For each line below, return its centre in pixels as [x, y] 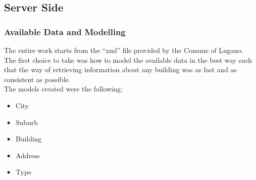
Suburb [27, 122]
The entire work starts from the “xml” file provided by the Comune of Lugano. [124, 50]
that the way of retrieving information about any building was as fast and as [120, 69]
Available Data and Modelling [65, 31]
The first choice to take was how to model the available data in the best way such [128, 60]
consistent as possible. [37, 79]
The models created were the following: [63, 89]
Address [28, 155]
